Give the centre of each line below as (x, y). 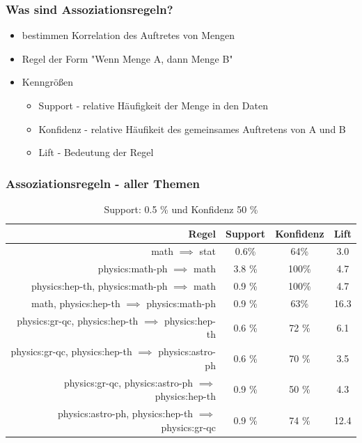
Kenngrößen (47, 82)
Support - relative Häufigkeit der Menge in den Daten (153, 105)
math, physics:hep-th (76, 303)
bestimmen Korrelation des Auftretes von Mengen (128, 35)
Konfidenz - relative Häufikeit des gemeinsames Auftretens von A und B (192, 129)
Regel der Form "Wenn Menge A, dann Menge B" (127, 58)
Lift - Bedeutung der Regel (96, 152)
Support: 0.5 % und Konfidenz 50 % (181, 209)
